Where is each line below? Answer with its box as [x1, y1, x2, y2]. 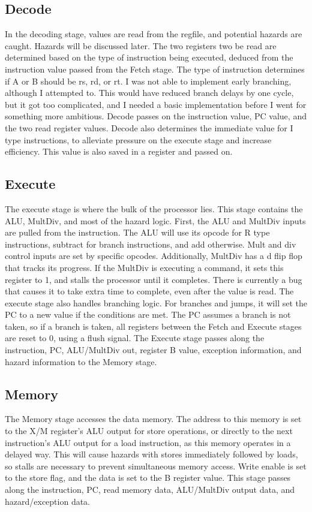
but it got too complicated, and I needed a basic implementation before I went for [5, 98, 307, 110]
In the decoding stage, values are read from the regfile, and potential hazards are [5, 28, 302, 40]
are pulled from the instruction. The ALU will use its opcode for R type [5, 226, 270, 239]
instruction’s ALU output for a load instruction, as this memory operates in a [5, 436, 291, 448]
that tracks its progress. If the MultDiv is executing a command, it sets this [5, 261, 284, 273]
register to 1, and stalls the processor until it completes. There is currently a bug [5, 273, 302, 285]
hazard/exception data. [5, 495, 91, 507]
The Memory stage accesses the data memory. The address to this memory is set [5, 412, 302, 425]
